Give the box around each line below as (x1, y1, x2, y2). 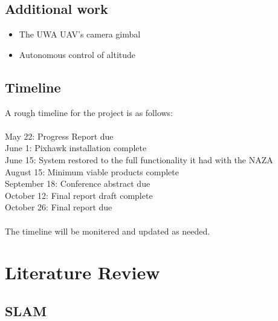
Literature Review (5, 260, 160, 285)
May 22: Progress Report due (5, 129, 114, 142)
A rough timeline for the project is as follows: (5, 106, 173, 118)
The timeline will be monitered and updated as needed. (5, 224, 210, 237)
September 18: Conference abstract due (5, 177, 150, 190)
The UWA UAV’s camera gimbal (19, 28, 141, 41)
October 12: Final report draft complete (5, 189, 153, 201)
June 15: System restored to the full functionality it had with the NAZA (5, 153, 273, 166)
